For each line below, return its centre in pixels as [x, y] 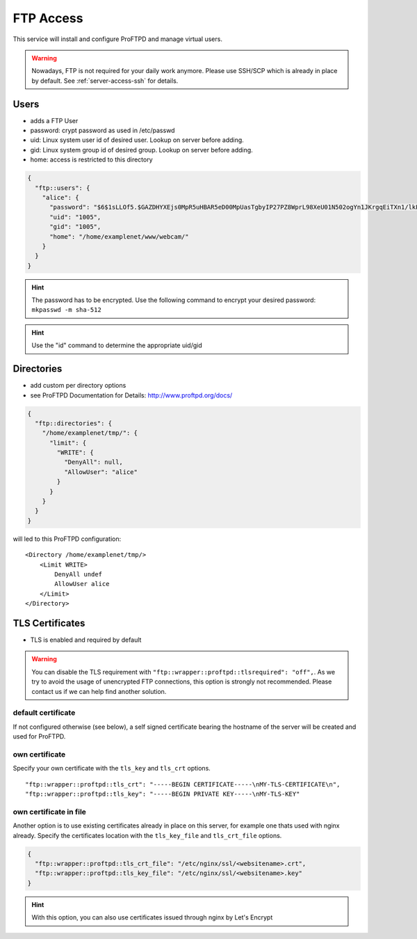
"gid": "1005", [75, 227]
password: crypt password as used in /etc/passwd [103, 131]
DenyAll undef [79, 574]
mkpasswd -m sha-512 [67, 310]
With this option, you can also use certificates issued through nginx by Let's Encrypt [152, 917]
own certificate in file [50, 812]
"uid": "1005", [75, 217]
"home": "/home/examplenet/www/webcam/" [119, 236]
